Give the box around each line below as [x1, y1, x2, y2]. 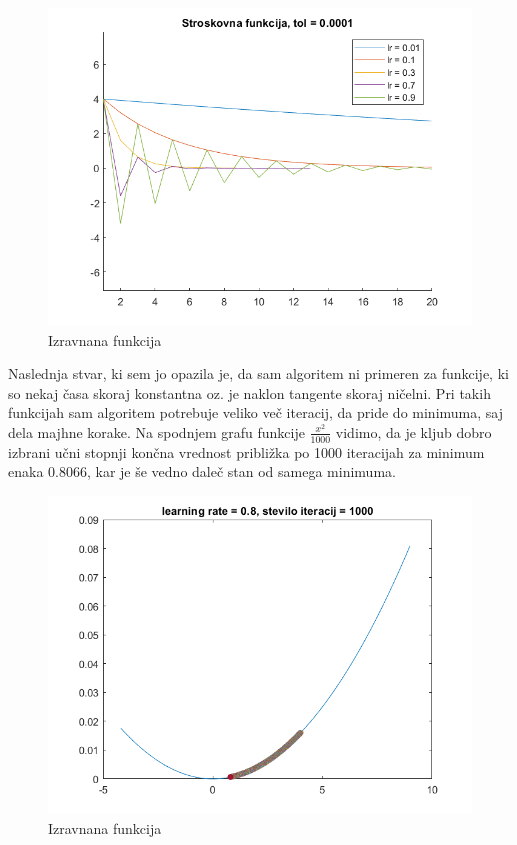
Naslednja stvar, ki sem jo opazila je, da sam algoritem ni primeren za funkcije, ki [8, 363, 509, 384]
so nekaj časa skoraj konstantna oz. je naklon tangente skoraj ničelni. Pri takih [8, 382, 491, 403]
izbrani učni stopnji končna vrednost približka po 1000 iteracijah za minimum [8, 441, 485, 462]
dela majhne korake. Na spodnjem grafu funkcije [8, 421, 305, 442]
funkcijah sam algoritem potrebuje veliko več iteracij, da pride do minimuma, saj [8, 402, 503, 423]
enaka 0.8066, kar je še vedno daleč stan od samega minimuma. [8, 461, 396, 482]
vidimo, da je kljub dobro [335, 421, 492, 442]
